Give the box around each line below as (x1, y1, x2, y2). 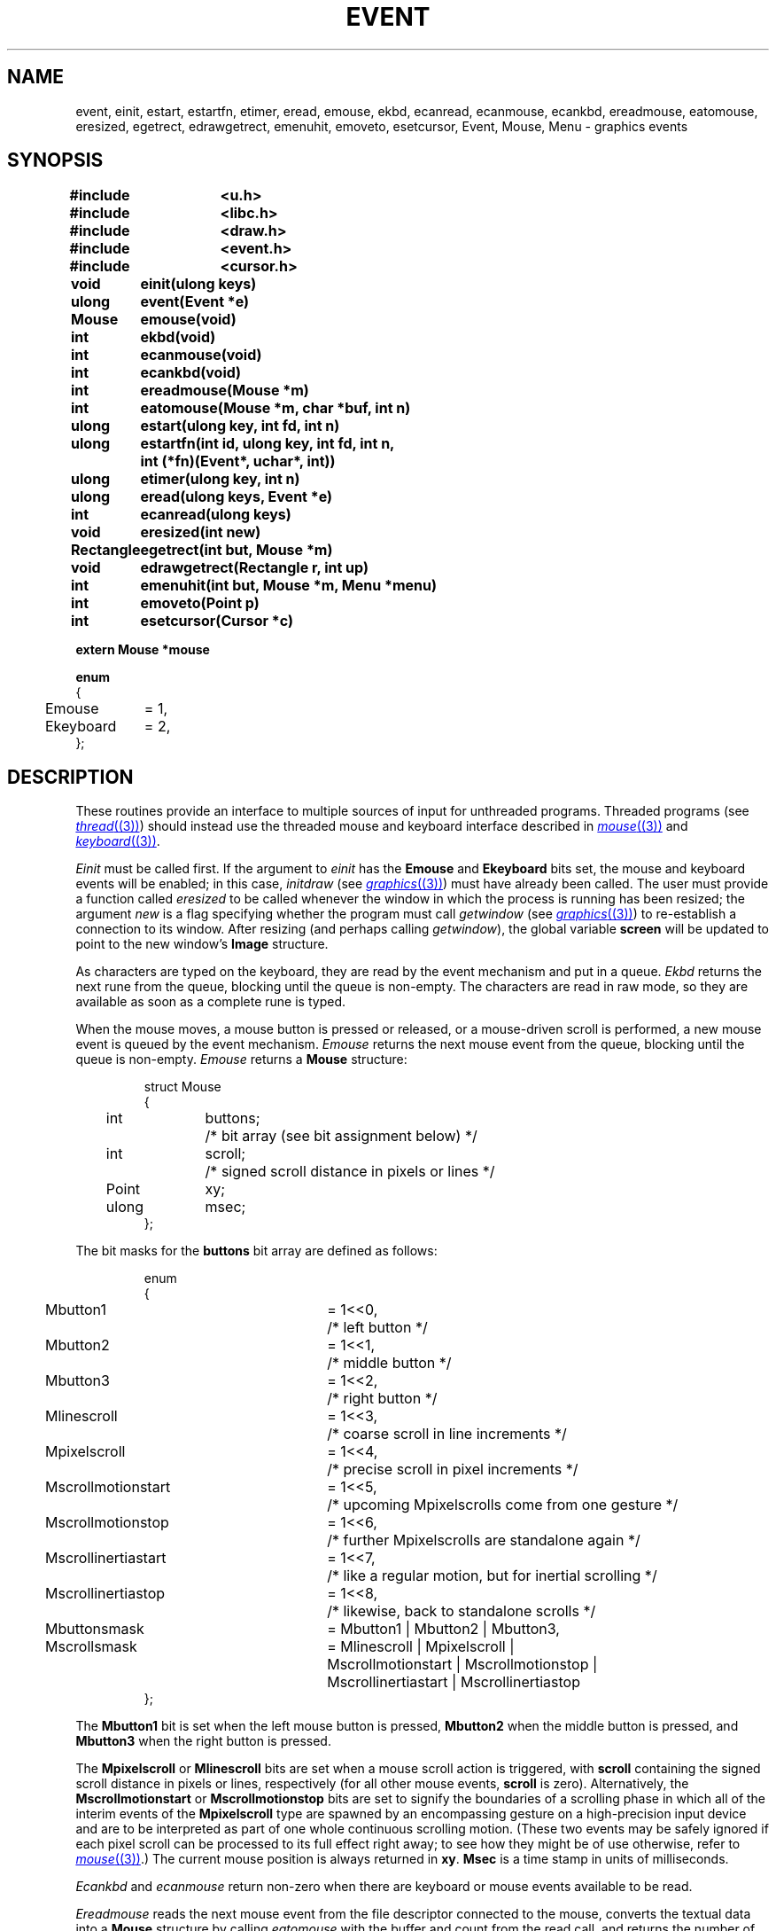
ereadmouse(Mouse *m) (140, 381, 309, 400)
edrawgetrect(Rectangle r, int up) (140, 559, 369, 577)
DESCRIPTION (7, 765, 134, 788)
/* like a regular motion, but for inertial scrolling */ (327, 1567, 657, 1585)
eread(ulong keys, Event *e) (140, 488, 333, 506)
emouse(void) (140, 310, 237, 329)
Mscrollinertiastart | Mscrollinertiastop (327, 1673, 580, 1692)
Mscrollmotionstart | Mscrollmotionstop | (327, 1655, 598, 1674)
